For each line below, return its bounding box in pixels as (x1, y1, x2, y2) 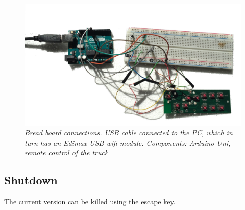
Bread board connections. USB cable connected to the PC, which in (24, 127, 233, 138)
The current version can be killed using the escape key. (4, 196, 176, 207)
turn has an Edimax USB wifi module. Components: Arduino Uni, (24, 137, 231, 148)
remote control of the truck (24, 147, 108, 158)
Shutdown (4, 172, 58, 188)
